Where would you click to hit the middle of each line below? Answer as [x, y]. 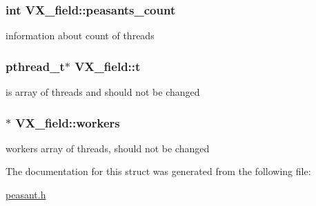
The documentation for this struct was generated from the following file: [158, 171]
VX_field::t [108, 66]
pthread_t [35, 66]
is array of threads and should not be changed [103, 92]
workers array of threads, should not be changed [108, 148]
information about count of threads [80, 35]
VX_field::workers [68, 122]
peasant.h [26, 195]
